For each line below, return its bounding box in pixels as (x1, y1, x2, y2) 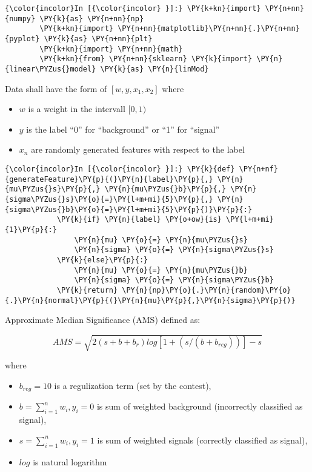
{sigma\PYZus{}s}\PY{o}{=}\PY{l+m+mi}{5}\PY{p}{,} (5, 194, 213, 204)
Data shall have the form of (5, 82, 107, 95)
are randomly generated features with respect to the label (31, 143, 245, 156)
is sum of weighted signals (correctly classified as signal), (97, 433, 308, 446)
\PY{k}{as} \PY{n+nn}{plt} (44, 34, 153, 43)
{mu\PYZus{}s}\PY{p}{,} (5, 185, 101, 194)
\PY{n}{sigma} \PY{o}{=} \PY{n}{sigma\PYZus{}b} (74, 276, 274, 285)
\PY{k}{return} (56, 285, 118, 294)
